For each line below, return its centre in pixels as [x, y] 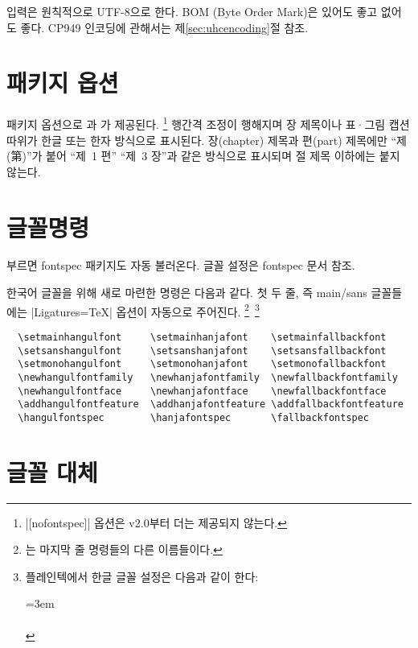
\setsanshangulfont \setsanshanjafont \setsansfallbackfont [202, 351]
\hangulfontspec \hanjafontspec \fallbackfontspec [194, 417]
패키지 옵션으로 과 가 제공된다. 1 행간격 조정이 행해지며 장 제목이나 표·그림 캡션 [208, 123]
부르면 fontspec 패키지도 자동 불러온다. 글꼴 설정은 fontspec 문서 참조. [181, 265]
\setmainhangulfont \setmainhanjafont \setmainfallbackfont [202, 337]
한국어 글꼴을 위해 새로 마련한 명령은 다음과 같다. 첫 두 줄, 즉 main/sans [187, 293]
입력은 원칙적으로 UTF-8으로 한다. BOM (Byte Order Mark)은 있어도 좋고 [192, 11]
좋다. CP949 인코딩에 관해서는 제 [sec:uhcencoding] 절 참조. [164, 27]
